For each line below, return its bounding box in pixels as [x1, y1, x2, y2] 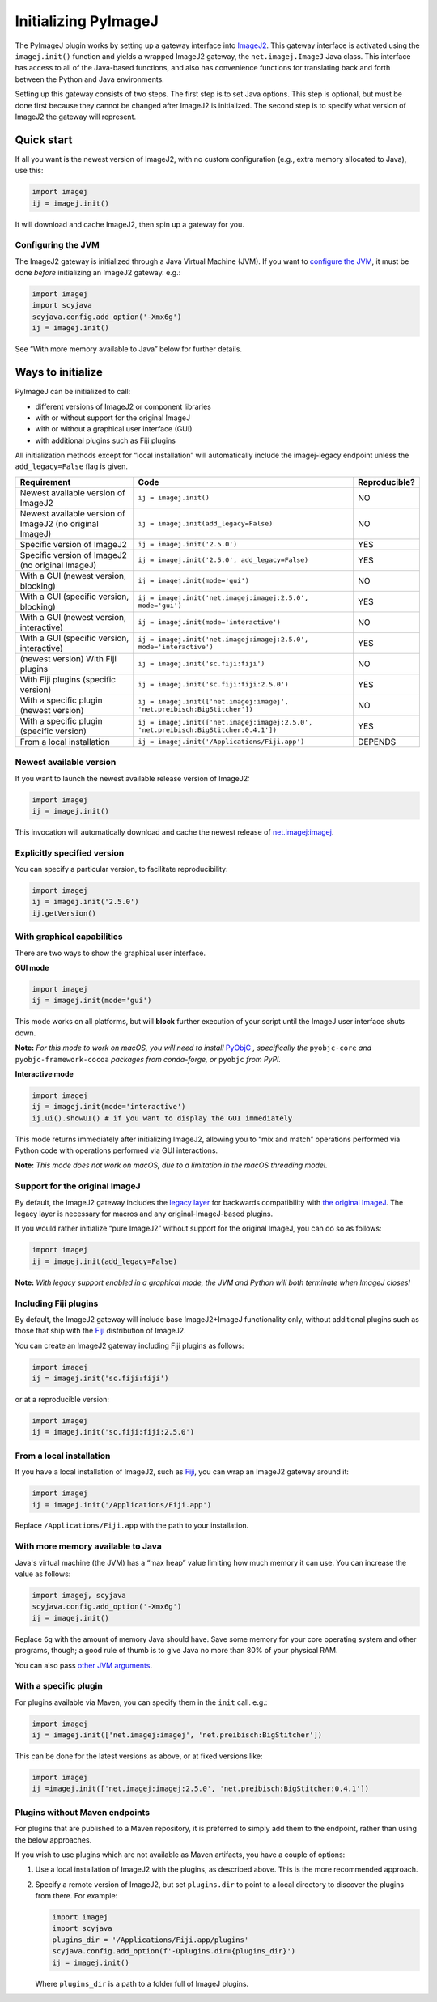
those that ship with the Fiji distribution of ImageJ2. [15, 1326, 186, 1336]
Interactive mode [15, 1069, 74, 1078]
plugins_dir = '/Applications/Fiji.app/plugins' [52, 1935, 249, 1945]
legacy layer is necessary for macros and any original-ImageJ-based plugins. [15, 1209, 274, 1218]
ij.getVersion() [32, 908, 97, 918]
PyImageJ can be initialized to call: [15, 387, 131, 397]
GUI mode [15, 963, 49, 972]
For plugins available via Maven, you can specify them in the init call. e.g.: [15, 1697, 268, 1707]
